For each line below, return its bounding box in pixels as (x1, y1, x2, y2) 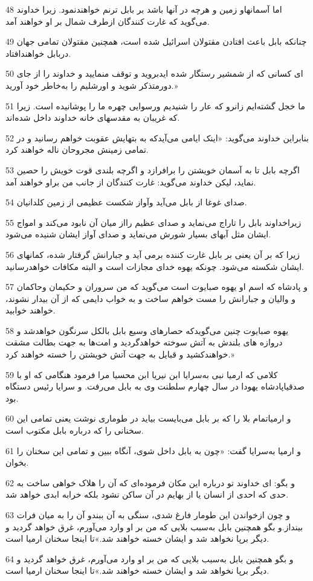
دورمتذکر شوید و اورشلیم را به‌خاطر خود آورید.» (5, 79, 178, 91)
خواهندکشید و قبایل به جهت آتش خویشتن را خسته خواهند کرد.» (5, 348, 234, 361)
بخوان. (5, 456, 29, 469)
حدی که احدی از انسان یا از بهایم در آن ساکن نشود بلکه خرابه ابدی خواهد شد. (5, 488, 289, 501)
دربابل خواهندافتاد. (5, 47, 71, 59)
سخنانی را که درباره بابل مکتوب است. (5, 424, 144, 437)
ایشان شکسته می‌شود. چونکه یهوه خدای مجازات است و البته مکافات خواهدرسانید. (5, 260, 304, 272)
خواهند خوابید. (5, 304, 56, 316)
